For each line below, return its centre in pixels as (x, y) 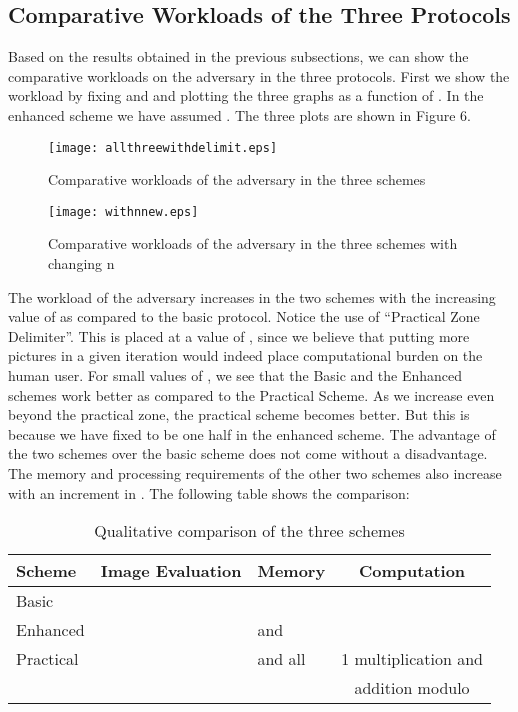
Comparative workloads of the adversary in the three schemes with (253, 243)
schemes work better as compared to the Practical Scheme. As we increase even (251, 394)
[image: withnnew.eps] (123, 211)
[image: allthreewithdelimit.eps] (163, 147)
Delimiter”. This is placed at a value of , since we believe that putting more (239, 335)
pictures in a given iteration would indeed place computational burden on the (245, 355)
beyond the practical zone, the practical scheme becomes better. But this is (239, 414)
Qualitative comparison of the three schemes (249, 531)
